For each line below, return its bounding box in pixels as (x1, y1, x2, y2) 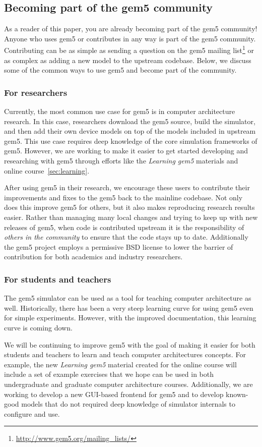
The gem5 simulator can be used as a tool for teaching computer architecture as (4, 293, 251, 303)
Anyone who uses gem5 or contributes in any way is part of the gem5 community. (4, 33, 256, 43)
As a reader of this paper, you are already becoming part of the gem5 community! (4, 23, 257, 34)
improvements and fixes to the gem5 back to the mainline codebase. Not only (4, 192, 243, 202)
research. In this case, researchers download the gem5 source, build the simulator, (4, 116, 255, 126)
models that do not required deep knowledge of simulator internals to (21, 399, 235, 409)
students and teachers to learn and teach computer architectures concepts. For (4, 349, 246, 360)
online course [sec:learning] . (4, 165, 90, 176)
